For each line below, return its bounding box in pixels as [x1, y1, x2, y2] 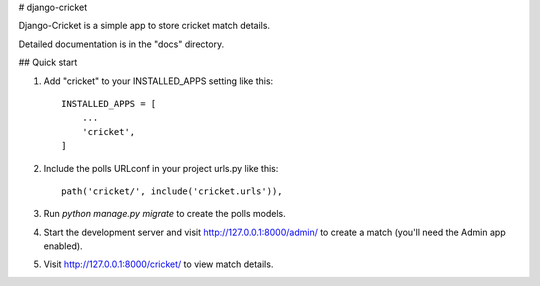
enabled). [43, 240, 84, 252]
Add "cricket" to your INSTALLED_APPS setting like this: [43, 75, 274, 87]
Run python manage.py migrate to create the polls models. [43, 208, 286, 220]
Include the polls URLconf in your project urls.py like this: [43, 162, 279, 174]
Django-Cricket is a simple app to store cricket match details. [18, 20, 270, 32]
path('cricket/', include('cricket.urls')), [61, 185, 284, 197]
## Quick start [18, 56, 78, 69]
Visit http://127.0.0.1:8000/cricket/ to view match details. [43, 258, 274, 270]
